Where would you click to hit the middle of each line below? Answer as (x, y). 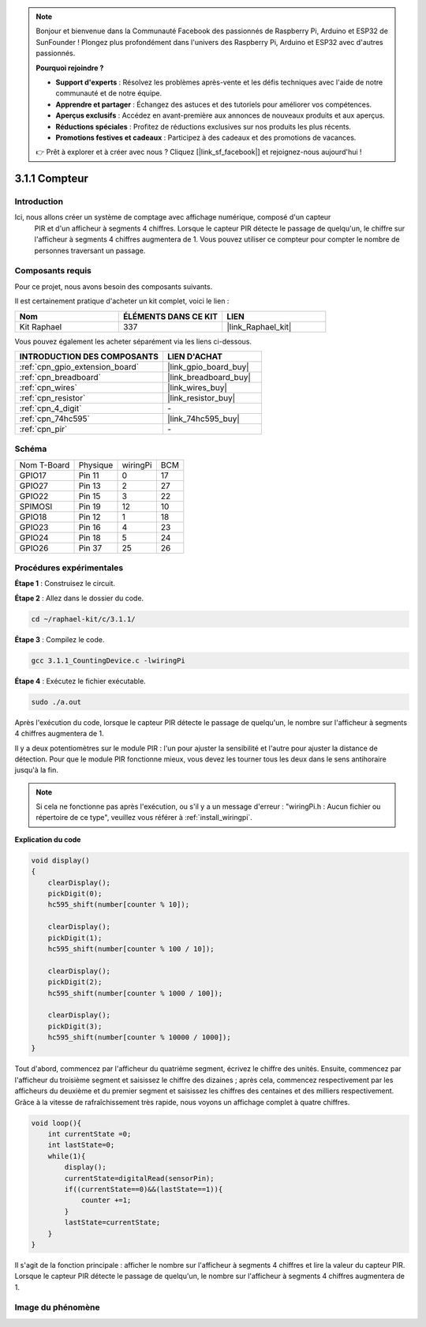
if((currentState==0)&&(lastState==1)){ (144, 1189)
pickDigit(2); (75, 982)
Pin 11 (89, 476)
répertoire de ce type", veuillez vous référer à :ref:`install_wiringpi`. (144, 818)
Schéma (31, 449)
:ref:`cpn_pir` (43, 429)
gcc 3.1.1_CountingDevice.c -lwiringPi (108, 660)
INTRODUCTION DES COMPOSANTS (89, 356)
